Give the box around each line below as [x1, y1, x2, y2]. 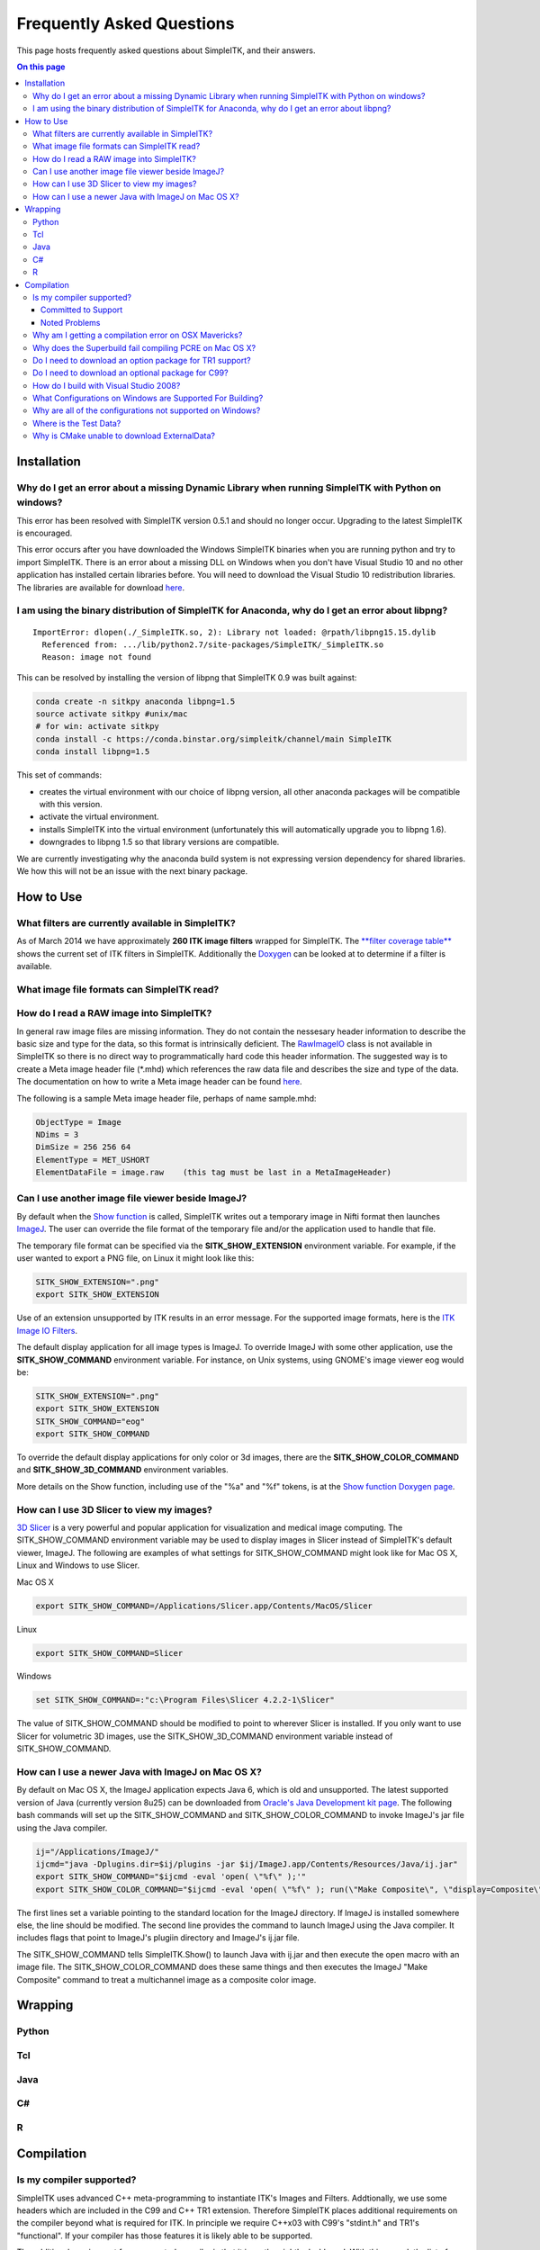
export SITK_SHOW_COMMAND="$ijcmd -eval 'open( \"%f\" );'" [35, 1872, 307, 1882]
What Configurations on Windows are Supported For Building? [32, 392, 264, 404]
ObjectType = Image [35, 1117, 121, 1127]
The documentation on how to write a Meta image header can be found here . [16, 1076, 302, 1087]
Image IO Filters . [16, 1325, 78, 1336]
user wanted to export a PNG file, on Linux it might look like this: [16, 1253, 255, 1264]
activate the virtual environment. [39, 811, 159, 823]
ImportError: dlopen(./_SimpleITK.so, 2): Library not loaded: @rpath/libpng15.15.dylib [32, 626, 436, 637]
